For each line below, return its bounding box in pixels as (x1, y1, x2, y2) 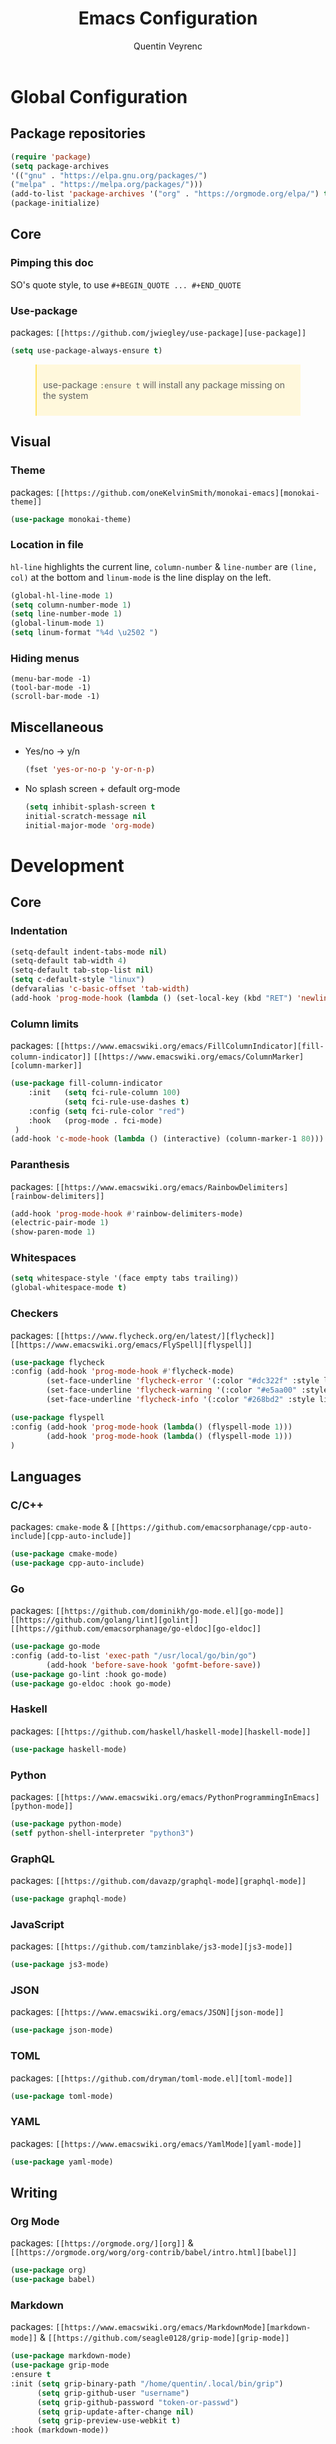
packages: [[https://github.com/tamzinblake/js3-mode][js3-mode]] (10, 1940, 293, 1952)
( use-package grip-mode (10, 2360, 110, 2371)
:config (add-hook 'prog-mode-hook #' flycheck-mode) (10, 1367, 235, 1377)
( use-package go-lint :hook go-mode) (10, 1669, 168, 1679)
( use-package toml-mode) (10, 2091, 114, 2101)
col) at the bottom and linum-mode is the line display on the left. (10, 571, 272, 583)
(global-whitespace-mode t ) (10, 1283, 128, 1293)
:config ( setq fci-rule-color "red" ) (28, 1106, 186, 1116)
